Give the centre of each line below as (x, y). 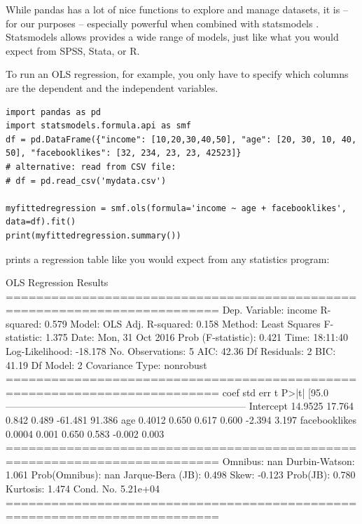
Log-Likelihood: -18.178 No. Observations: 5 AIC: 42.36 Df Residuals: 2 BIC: (171, 351)
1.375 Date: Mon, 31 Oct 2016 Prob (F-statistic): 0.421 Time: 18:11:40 (196, 337)
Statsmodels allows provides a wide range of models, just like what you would (172, 37)
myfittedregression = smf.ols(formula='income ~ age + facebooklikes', (176, 208)
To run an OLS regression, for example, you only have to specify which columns (177, 74)
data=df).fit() (41, 222)
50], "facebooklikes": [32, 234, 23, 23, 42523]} (124, 153)
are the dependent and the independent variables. (112, 87)
